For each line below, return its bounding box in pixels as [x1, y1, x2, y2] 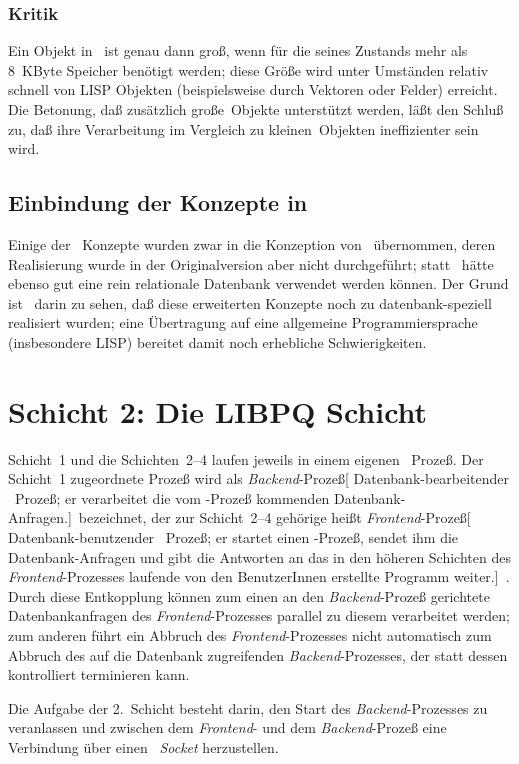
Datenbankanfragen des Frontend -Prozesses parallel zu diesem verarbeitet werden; [8, 605, 510, 626]
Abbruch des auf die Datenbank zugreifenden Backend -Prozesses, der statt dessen [8, 644, 508, 665]
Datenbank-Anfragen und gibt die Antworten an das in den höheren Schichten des [8, 546, 511, 567]
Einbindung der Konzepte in [8, 187, 308, 218]
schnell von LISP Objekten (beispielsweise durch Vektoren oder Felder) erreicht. [8, 79, 498, 100]
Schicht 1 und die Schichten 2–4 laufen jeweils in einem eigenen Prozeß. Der [8, 448, 484, 469]
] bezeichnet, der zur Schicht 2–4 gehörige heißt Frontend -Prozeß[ [67, 507, 471, 528]
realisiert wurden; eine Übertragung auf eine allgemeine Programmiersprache [8, 312, 478, 333]
